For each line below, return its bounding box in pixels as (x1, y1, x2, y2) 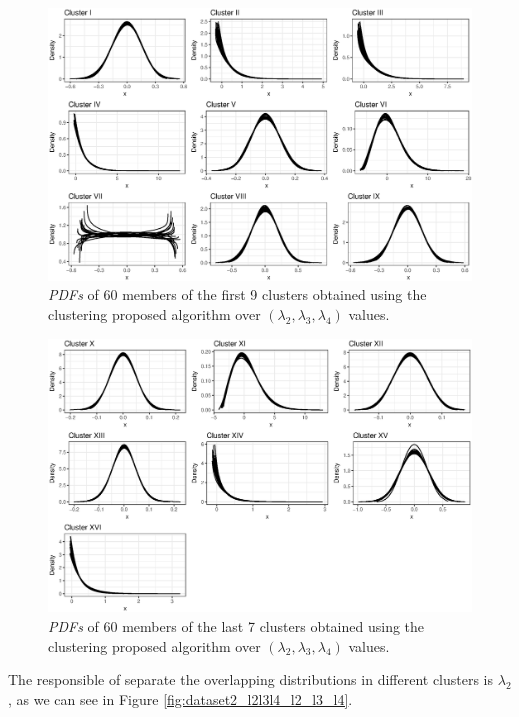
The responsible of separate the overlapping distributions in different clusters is (8, 669, 494, 690)
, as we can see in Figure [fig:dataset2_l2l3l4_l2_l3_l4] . (8, 688, 353, 709)
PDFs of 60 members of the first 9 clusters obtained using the (48, 284, 427, 305)
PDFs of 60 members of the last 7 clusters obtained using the (48, 615, 425, 636)
